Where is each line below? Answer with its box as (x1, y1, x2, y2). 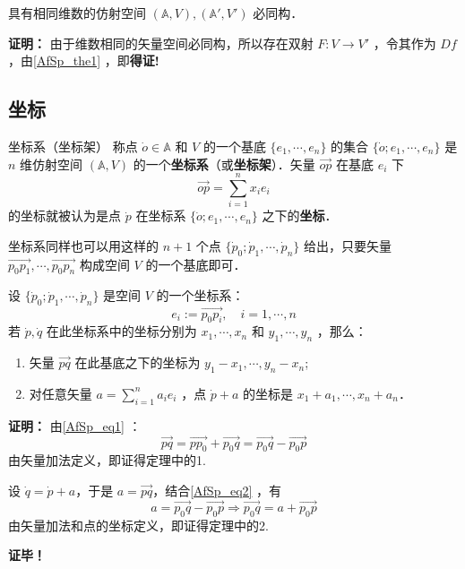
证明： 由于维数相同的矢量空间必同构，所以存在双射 (8, 33, 314, 52)
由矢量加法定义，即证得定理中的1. (8, 451, 206, 470)
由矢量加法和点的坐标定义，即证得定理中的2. (8, 515, 269, 534)
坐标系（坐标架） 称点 (8, 136, 138, 155)
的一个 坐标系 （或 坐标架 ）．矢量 (133, 154, 315, 173)
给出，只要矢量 (303, 236, 392, 254)
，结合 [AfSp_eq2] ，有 (152, 480, 282, 499)
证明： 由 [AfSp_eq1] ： (8, 416, 142, 435)
